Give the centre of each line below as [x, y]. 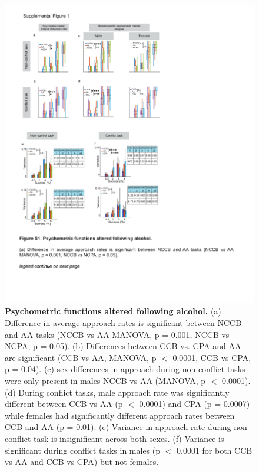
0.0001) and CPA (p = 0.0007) [195, 404]
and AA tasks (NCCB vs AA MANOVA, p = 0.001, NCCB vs [117, 334]
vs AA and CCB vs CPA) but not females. [82, 462]
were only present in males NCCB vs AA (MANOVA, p [105, 380]
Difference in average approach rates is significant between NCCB [123, 323]
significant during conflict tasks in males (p [83, 450]
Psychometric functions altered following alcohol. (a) [113, 311]
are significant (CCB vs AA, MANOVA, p [81, 357]
